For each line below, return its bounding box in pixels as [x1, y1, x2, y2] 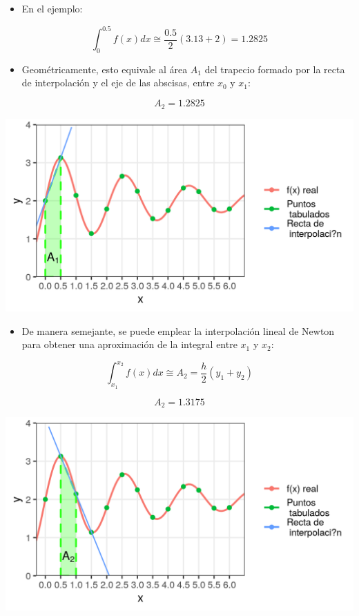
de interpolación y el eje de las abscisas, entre [21, 75, 215, 90]
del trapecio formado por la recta [204, 61, 345, 76]
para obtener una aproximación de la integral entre [21, 337, 237, 352]
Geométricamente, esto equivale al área [21, 61, 188, 76]
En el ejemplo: [21, 1, 83, 15]
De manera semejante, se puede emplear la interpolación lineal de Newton [21, 323, 335, 338]
